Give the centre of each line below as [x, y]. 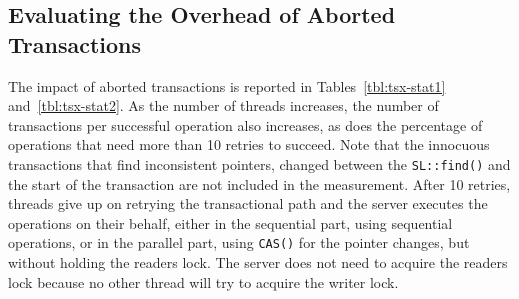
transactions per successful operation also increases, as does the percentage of [245, 124]
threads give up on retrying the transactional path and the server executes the [248, 203]
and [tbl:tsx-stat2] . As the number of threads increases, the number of [223, 105]
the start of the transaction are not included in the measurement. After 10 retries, [259, 183]
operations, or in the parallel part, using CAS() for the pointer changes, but [239, 242]
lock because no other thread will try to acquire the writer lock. [203, 281]
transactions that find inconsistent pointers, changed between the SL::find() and [259, 163]
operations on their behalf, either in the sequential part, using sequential [230, 222]
